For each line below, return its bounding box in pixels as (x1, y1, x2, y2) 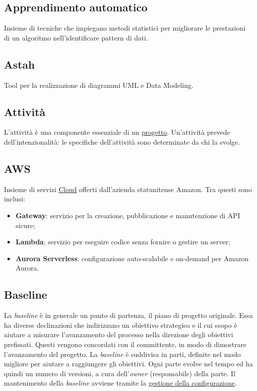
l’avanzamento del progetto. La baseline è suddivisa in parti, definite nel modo (4, 349, 241, 359)
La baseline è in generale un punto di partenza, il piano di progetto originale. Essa (4, 310, 253, 320)
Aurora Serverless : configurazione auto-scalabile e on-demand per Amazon (15, 253, 249, 263)
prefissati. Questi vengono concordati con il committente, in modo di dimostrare (4, 339, 247, 349)
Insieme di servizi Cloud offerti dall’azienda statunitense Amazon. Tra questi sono (4, 184, 252, 194)
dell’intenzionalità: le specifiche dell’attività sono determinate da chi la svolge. (4, 136, 240, 147)
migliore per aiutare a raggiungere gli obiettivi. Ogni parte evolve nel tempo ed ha (4, 358, 253, 369)
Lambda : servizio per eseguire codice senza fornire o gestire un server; (15, 236, 230, 247)
